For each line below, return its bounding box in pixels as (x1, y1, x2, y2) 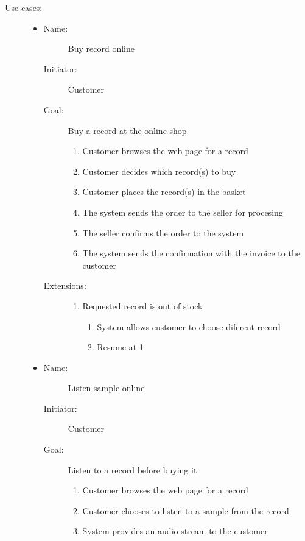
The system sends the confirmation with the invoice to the (82, 247, 300, 260)
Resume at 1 (97, 341, 144, 353)
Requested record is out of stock (82, 299, 203, 312)
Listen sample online (68, 381, 145, 394)
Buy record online (68, 42, 135, 55)
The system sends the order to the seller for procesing (82, 205, 283, 218)
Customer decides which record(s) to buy (82, 164, 236, 177)
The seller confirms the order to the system (82, 226, 244, 239)
